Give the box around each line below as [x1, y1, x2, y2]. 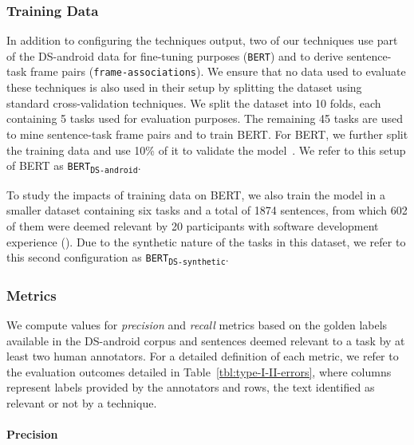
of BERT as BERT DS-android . [6, 157, 141, 175]
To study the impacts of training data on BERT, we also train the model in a [6, 186, 385, 203]
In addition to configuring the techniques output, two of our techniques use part [6, 32, 398, 49]
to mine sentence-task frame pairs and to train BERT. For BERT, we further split [6, 125, 408, 142]
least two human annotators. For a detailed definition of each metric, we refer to [6, 348, 399, 364]
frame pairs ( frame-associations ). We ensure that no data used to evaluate [30, 63, 406, 80]
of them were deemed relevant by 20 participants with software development [6, 217, 379, 234]
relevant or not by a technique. [6, 395, 157, 412]
